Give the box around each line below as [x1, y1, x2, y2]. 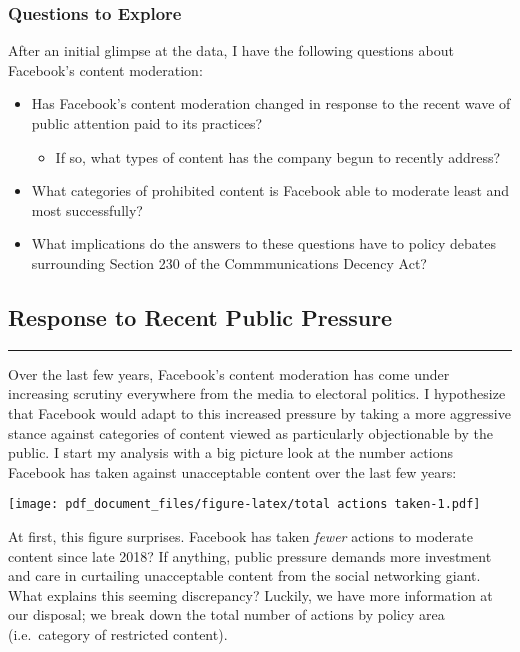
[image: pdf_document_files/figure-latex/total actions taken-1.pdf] [8, 497, 481, 512]
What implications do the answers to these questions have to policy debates [31, 233, 496, 254]
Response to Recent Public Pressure [8, 301, 393, 332]
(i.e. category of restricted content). [8, 623, 228, 644]
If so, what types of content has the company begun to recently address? [55, 146, 501, 167]
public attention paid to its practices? [31, 113, 263, 133]
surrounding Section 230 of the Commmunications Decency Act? [31, 252, 427, 273]
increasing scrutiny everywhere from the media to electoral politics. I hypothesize [8, 383, 506, 404]
